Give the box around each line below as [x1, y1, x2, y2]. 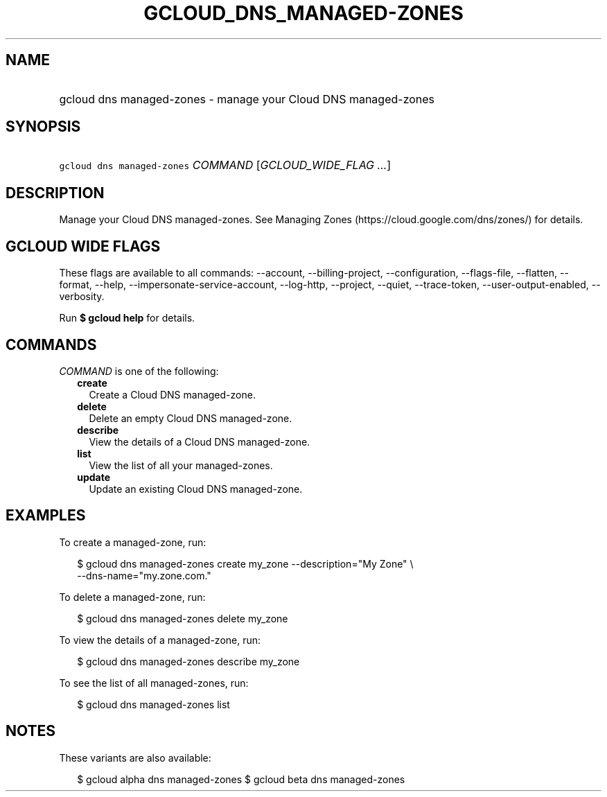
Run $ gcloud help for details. [59, 312, 195, 324]
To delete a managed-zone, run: [59, 590, 206, 603]
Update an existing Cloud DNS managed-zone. [89, 482, 303, 495]
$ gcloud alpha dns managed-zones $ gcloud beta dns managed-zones [77, 773, 405, 785]
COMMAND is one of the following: [59, 365, 219, 377]
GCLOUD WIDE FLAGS [6, 237, 161, 255]
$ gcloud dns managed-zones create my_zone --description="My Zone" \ [77, 557, 414, 570]
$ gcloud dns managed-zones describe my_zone [77, 655, 300, 667]
